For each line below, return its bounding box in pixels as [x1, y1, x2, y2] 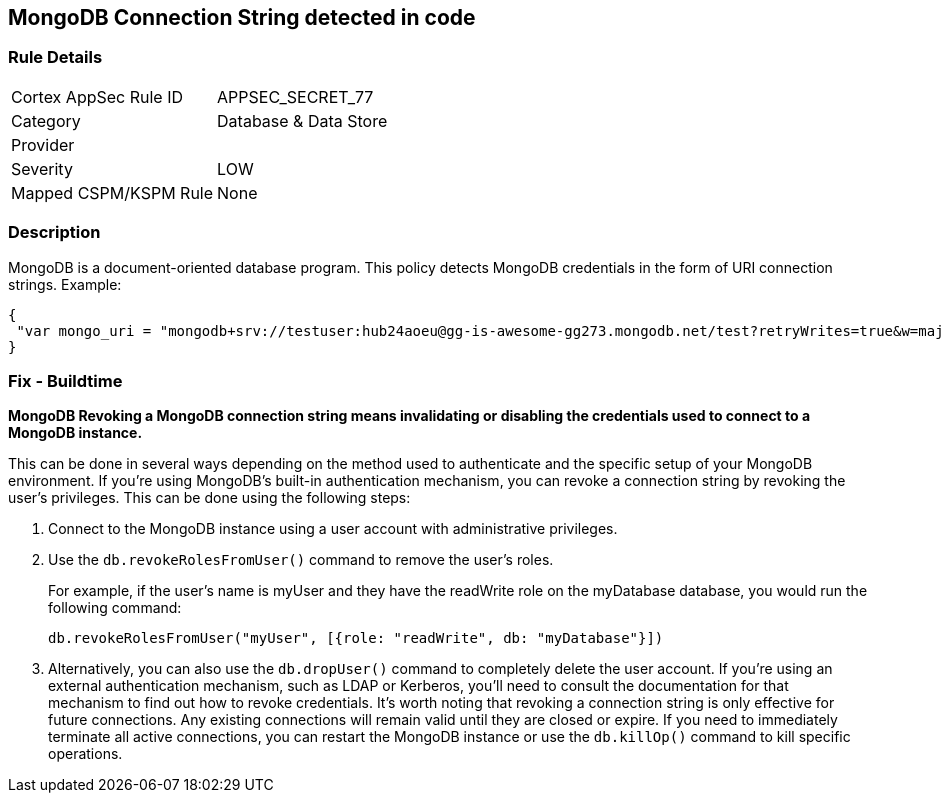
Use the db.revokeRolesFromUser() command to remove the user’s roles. [48, 551, 554, 569]
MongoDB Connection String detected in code [8, 5, 476, 30]
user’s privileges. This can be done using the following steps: [8, 489, 411, 507]
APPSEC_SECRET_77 [217, 86, 374, 107]
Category [11, 110, 81, 131]
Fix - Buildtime [8, 370, 123, 391]
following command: [48, 599, 182, 617]
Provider [11, 134, 75, 155]
